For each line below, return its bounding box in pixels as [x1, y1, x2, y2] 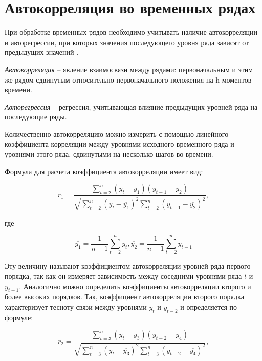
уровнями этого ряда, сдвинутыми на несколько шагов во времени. [5, 149, 213, 159]
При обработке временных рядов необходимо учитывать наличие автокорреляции [5, 27, 258, 37]
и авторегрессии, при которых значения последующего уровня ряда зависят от [5, 36, 249, 47]
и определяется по [180, 301, 237, 312]
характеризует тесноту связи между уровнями [5, 301, 147, 312]
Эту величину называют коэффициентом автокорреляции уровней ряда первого [5, 260, 251, 271]
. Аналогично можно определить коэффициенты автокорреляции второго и [19, 280, 251, 291]
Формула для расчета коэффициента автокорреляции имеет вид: [5, 166, 203, 176]
